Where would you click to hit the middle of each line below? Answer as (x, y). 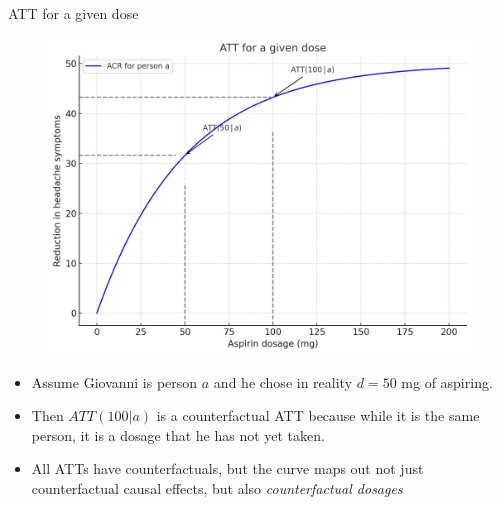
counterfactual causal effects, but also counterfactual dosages (217, 487)
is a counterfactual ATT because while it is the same (318, 415)
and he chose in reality (283, 381)
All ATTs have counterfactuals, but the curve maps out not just (227, 468)
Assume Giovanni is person (114, 381)
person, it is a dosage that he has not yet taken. (178, 434)
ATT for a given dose (73, 13)
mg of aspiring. (447, 381)
